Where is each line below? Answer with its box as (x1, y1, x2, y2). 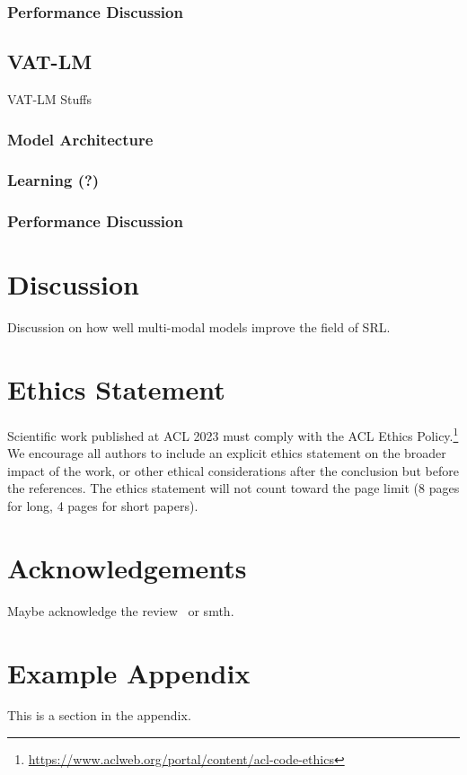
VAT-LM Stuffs (7, 90, 92, 109)
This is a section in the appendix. (7, 706, 191, 725)
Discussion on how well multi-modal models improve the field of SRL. (7, 318, 391, 337)
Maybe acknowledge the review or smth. (7, 601, 234, 620)
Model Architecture (7, 128, 154, 150)
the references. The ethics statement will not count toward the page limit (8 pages (7, 479, 460, 498)
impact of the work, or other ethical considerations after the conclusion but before (7, 461, 459, 480)
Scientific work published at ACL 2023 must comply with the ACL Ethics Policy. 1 (7, 424, 459, 445)
